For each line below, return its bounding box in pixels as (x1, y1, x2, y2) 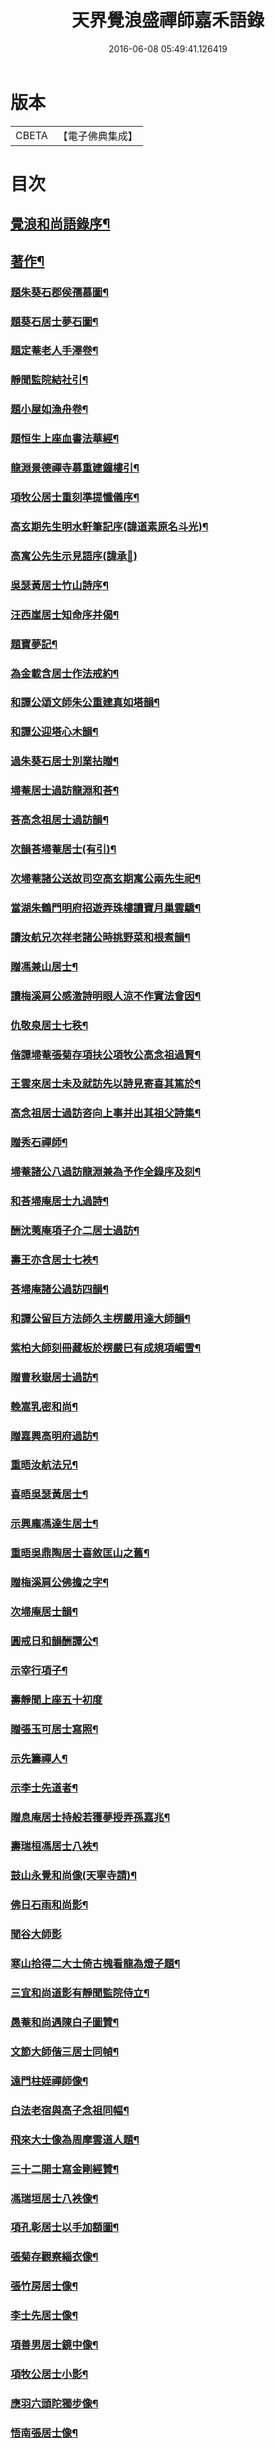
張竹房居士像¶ (10, 2279, 78, 2293)
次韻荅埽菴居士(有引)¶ (10, 842, 117, 856)
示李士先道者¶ (10, 1781, 78, 1795)
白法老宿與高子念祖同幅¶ (10, 2103, 130, 2117)
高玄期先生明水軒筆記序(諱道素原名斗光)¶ (10, 519, 209, 533)
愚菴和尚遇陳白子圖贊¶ (10, 2015, 120, 2029)
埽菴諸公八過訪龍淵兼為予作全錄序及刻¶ (10, 1165, 202, 1179)
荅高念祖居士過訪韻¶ (10, 813, 110, 827)
